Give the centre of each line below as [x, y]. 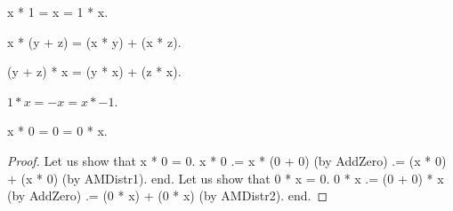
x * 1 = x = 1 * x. [58, 12]
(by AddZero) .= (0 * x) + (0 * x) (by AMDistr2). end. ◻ [168, 195]
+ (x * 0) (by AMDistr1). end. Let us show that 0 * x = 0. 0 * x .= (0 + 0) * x [226, 178]
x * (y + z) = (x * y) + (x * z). [94, 41]
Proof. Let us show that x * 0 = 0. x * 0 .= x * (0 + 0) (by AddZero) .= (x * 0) [227, 160]
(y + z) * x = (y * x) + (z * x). [94, 71]
